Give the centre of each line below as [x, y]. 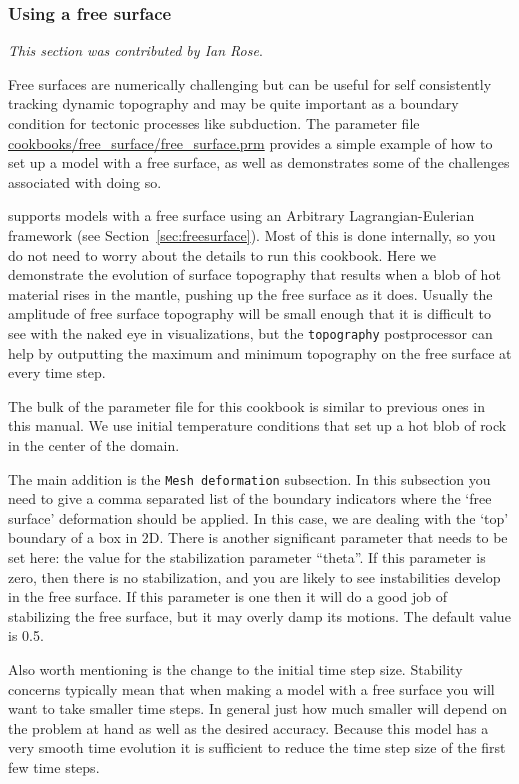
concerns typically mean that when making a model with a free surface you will [251, 688]
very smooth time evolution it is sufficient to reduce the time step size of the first [257, 747]
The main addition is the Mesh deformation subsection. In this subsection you [249, 478]
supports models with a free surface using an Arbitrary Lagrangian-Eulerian [241, 215]
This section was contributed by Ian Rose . [135, 50]
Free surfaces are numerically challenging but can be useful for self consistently [250, 83]
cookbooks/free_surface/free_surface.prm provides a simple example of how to [250, 142]
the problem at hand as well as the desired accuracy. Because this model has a [248, 727]
